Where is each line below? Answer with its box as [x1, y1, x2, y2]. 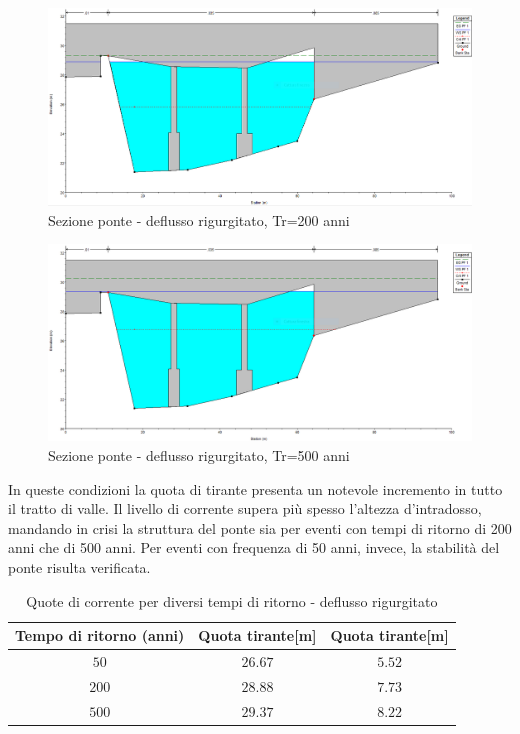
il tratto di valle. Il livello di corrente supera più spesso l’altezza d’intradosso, [8, 498, 482, 519]
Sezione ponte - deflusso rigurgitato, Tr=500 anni [48, 444, 350, 465]
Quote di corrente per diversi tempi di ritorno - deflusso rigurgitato [26, 590, 438, 611]
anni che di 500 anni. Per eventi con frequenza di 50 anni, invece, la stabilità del [8, 537, 500, 558]
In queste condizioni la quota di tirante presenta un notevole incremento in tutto [8, 478, 503, 499]
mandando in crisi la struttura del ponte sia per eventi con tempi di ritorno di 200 [8, 517, 512, 538]
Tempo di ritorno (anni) [15, 625, 185, 646]
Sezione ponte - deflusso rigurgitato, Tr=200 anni [48, 209, 350, 230]
